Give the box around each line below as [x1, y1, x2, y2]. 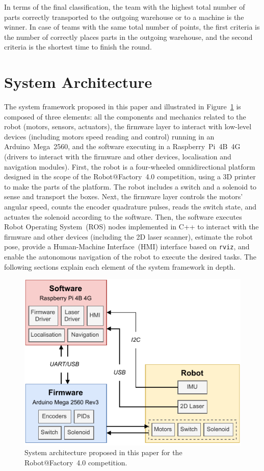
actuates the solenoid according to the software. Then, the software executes [4, 211, 242, 222]
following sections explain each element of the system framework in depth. [4, 261, 235, 272]
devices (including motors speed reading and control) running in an [4, 131, 215, 142]
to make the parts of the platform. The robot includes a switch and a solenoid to [4, 181, 257, 192]
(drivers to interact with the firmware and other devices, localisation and [4, 151, 231, 162]
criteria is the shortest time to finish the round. [4, 41, 152, 52]
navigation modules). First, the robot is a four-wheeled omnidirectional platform [4, 161, 255, 172]
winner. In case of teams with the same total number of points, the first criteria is [4, 21, 260, 32]
